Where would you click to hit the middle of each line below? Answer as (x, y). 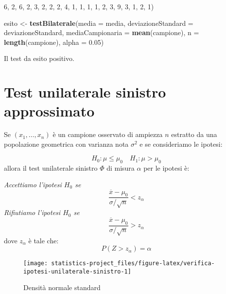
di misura (121, 168)
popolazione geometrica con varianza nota (66, 144)
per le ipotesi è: (166, 168)
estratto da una (194, 134)
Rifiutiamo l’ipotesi (32, 212)
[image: (36, 264)
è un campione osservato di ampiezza (108, 134)
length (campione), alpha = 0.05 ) (54, 42)
